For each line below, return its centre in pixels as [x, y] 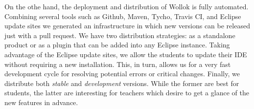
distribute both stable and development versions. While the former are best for [122, 83]
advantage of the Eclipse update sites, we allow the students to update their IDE [126, 54]
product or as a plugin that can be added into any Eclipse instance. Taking [117, 45]
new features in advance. [41, 102]
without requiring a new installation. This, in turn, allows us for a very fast [118, 64]
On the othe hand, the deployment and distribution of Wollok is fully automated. [127, 6]
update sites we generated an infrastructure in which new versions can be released [127, 26]
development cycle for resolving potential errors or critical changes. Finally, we [122, 74]
